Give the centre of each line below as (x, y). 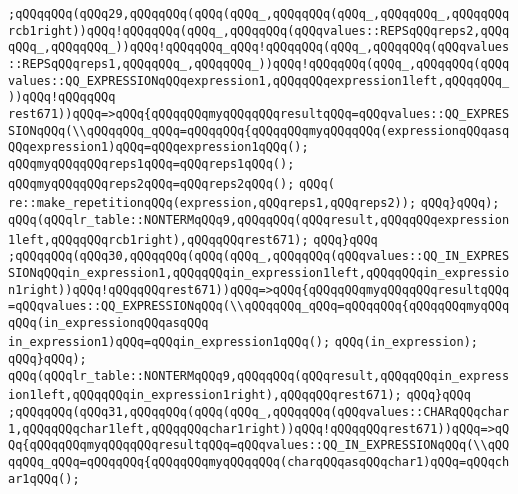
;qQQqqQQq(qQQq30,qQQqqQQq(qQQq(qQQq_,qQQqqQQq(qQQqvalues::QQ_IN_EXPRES (259, 256)
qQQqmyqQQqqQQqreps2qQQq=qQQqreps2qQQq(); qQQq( (171, 183)
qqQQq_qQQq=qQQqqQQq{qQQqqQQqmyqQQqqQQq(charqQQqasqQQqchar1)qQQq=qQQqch (259, 462)
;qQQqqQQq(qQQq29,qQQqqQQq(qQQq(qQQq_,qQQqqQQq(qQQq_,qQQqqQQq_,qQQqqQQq (259, 14)
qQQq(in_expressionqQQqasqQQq (108, 322)
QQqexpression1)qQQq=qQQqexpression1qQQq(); (158, 147)
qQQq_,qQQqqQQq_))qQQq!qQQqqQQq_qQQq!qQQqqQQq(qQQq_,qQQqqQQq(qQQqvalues (259, 47)
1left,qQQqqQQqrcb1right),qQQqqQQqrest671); (158, 239)
